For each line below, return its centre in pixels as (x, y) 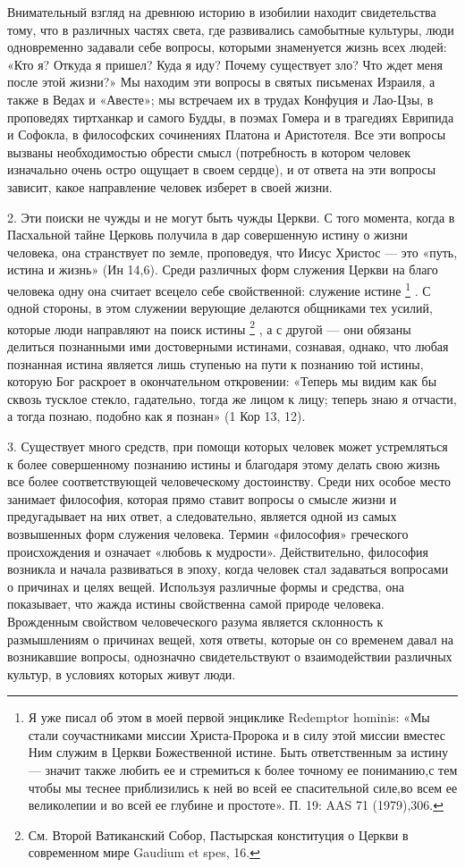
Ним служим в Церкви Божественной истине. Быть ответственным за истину (238, 752)
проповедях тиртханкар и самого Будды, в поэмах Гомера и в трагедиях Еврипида (231, 117)
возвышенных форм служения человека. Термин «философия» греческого (208, 533)
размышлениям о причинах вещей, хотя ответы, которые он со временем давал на (230, 639)
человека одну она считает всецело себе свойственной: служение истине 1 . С (219, 289)
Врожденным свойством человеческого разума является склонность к (195, 621)
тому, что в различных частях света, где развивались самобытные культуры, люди (231, 29)
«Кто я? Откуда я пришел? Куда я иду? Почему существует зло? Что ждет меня (225, 64)
